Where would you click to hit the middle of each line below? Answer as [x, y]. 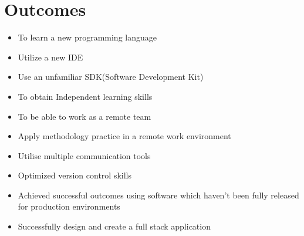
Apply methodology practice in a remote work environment [124, 136]
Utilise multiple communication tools [84, 155]
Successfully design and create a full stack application [114, 226]
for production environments [69, 206]
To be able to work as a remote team [85, 116]
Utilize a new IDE [50, 57]
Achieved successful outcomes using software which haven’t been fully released [158, 195]
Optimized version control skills [75, 175]
